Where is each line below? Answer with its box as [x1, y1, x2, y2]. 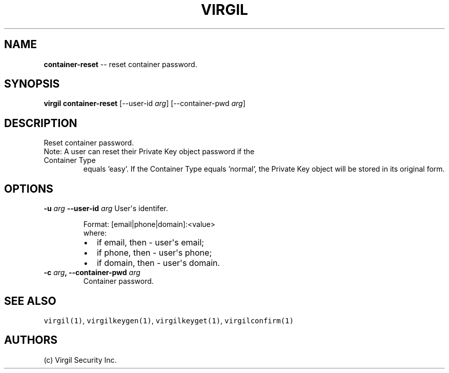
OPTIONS [4, 182, 53, 195]
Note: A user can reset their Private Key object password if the [44, 147, 255, 156]
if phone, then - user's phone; [96, 247, 212, 258]
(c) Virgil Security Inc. [44, 355, 117, 364]
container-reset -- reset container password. [44, 59, 197, 69]
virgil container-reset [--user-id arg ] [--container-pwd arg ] [44, 99, 246, 108]
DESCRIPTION [4, 116, 77, 130]
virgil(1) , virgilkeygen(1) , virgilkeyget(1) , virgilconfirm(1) [44, 316, 294, 325]
